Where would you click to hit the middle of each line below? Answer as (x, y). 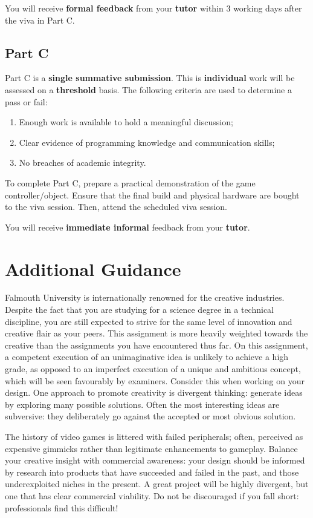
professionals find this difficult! (62, 507)
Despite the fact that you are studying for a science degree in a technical (140, 310)
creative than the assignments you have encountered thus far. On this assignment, (156, 345)
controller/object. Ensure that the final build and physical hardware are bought (152, 195)
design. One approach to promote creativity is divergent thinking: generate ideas (154, 392)
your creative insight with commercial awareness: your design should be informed (155, 460)
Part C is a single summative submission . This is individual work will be (150, 78)
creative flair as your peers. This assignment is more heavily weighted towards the (156, 333)
